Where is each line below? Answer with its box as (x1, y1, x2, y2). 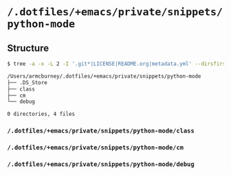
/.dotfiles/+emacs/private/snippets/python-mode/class (7, 127, 195, 135)
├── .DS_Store (7, 79, 48, 86)
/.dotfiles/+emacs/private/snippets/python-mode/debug (7, 160, 195, 168)
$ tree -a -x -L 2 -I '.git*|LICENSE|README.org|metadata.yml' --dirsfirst (7, 60, 229, 67)
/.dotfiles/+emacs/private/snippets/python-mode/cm (7, 143, 184, 151)
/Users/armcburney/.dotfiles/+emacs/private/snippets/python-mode (7, 73, 201, 80)
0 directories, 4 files (7, 110, 76, 118)
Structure (7, 42, 49, 54)
